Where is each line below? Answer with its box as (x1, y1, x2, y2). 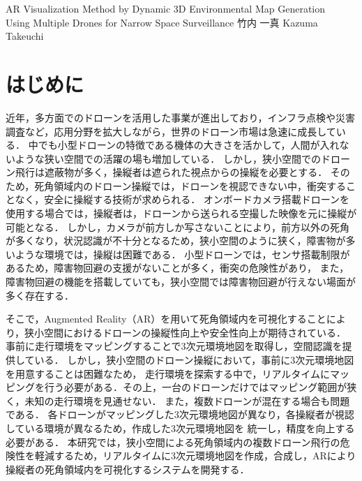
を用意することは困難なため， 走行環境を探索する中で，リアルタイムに (6, 366, 330, 380)
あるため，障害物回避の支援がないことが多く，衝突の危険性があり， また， (6, 260, 349, 275)
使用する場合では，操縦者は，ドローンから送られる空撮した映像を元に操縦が (6, 206, 357, 221)
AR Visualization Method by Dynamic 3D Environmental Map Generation (6, 1, 326, 15)
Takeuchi (6, 29, 44, 43)
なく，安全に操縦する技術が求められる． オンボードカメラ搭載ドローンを (15, 192, 350, 207)
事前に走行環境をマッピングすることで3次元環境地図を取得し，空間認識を (6, 339, 342, 353)
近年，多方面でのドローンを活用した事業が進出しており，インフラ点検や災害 (6, 110, 356, 124)
